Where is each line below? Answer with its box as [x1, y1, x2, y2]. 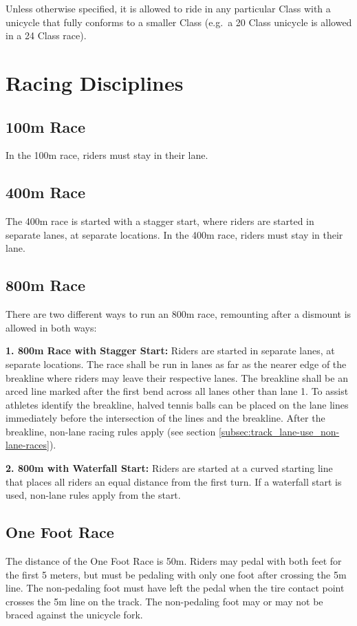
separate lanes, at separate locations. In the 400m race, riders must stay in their [6, 227, 343, 241]
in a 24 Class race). [6, 28, 87, 43]
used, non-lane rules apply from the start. [6, 488, 181, 502]
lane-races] [6, 438, 50, 452]
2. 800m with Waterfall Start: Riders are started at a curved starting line [6, 461, 333, 475]
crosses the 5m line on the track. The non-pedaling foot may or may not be [6, 594, 323, 608]
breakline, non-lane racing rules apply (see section [6, 424, 216, 438]
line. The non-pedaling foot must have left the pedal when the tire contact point [6, 581, 345, 595]
